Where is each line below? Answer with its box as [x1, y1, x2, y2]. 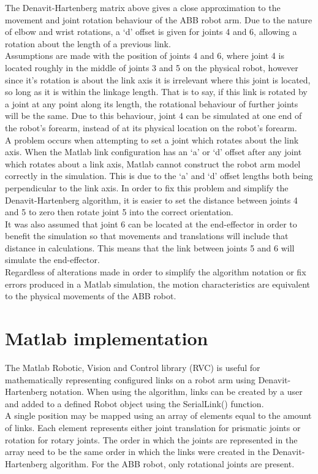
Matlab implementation [5, 326, 208, 351]
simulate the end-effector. [5, 253, 100, 266]
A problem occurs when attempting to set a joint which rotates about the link [5, 133, 299, 146]
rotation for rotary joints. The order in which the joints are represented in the [5, 433, 298, 446]
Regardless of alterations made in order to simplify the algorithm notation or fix [5, 266, 306, 278]
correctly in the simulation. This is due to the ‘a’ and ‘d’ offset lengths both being [5, 169, 313, 182]
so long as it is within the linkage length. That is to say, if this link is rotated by [5, 85, 308, 98]
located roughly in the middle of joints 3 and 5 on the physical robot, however [5, 61, 298, 74]
